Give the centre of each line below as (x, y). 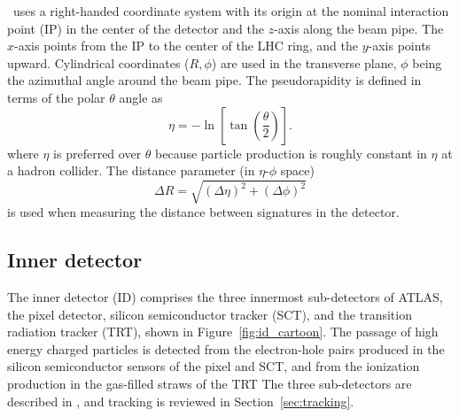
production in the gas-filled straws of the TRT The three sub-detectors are (210, 384)
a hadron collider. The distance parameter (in (131, 170)
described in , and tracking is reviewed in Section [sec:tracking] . (181, 401)
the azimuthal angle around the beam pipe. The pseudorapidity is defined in (214, 80)
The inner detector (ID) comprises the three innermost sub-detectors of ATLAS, (225, 297)
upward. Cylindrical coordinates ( (98, 62)
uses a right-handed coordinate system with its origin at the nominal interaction (231, 11)
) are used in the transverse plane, (304, 62)
